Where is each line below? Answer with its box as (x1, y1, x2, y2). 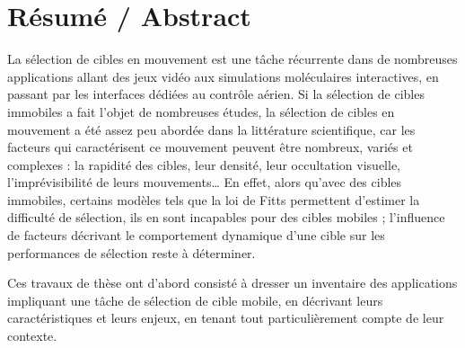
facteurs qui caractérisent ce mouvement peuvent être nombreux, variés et (7, 138, 413, 156)
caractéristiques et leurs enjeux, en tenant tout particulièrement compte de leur (7, 308, 444, 327)
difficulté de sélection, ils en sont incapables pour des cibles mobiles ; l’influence (7, 208, 445, 227)
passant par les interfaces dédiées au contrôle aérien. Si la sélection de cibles (7, 85, 425, 103)
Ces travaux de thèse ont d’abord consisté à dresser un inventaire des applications (7, 273, 458, 292)
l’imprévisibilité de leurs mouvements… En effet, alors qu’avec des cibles (7, 173, 402, 192)
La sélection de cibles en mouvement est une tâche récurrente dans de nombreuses (7, 49, 458, 68)
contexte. (7, 326, 57, 345)
